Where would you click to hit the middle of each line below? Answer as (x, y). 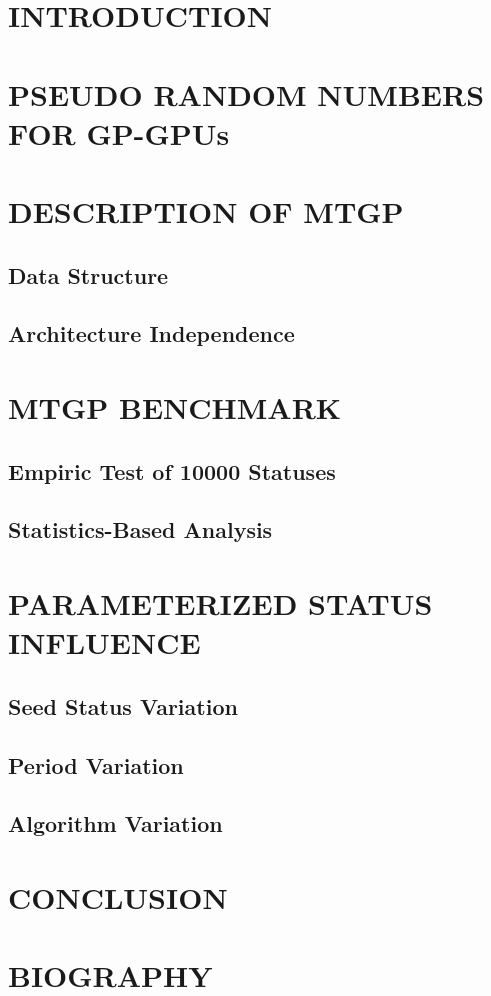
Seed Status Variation (123, 705)
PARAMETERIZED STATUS (220, 603)
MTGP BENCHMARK (175, 407)
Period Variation (96, 764)
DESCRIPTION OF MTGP (206, 211)
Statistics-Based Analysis (140, 529)
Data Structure (88, 274)
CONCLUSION (118, 896)
